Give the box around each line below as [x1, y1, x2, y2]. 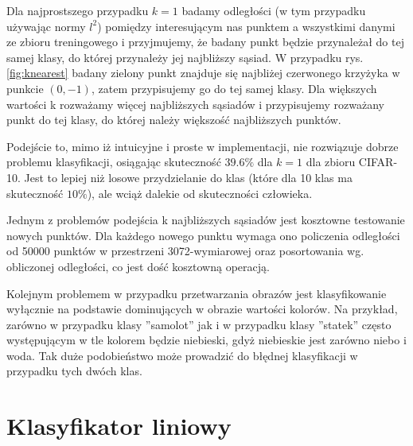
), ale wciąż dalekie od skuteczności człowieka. [87, 184, 313, 201]
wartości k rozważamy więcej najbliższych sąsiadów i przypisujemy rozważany [6, 95, 384, 112]
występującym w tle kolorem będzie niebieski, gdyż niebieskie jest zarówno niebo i [6, 332, 407, 348]
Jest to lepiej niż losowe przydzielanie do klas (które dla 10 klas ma [24, 169, 353, 185]
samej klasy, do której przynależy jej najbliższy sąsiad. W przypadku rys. [6, 48, 364, 65]
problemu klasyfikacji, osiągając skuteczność [6, 153, 221, 170]
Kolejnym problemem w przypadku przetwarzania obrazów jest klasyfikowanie [6, 285, 387, 301]
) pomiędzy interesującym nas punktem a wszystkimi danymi [97, 17, 395, 34]
